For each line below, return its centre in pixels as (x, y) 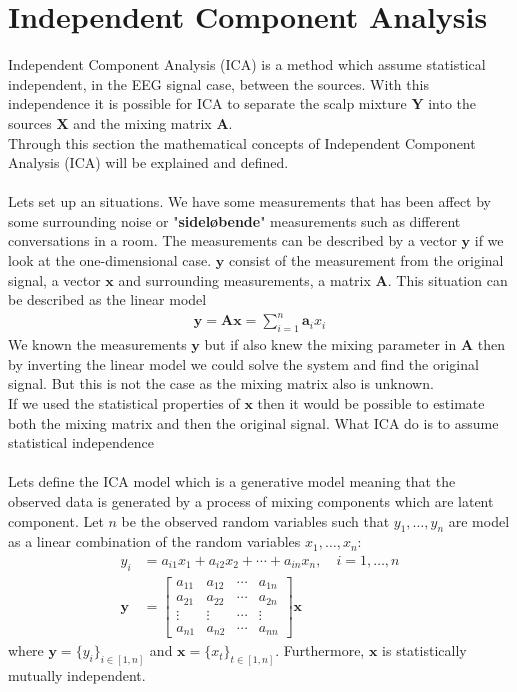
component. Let (56, 520)
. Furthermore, (320, 650)
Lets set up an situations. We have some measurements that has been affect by (249, 201)
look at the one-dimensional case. (110, 260)
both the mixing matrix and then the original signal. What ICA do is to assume (253, 422)
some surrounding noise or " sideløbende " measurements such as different (234, 220)
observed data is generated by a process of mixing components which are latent (251, 500)
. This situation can (447, 279)
